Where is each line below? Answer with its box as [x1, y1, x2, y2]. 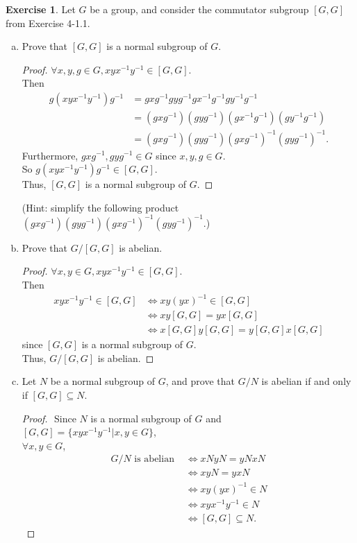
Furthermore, [22, 148, 78, 162]
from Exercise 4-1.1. [6, 15, 90, 30]
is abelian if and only [261, 374, 351, 388]
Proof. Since [22, 411, 76, 425]
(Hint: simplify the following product [22, 200, 179, 214]
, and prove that [165, 374, 235, 388]
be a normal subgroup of [50, 374, 156, 388]
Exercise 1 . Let [6, 2, 76, 16]
